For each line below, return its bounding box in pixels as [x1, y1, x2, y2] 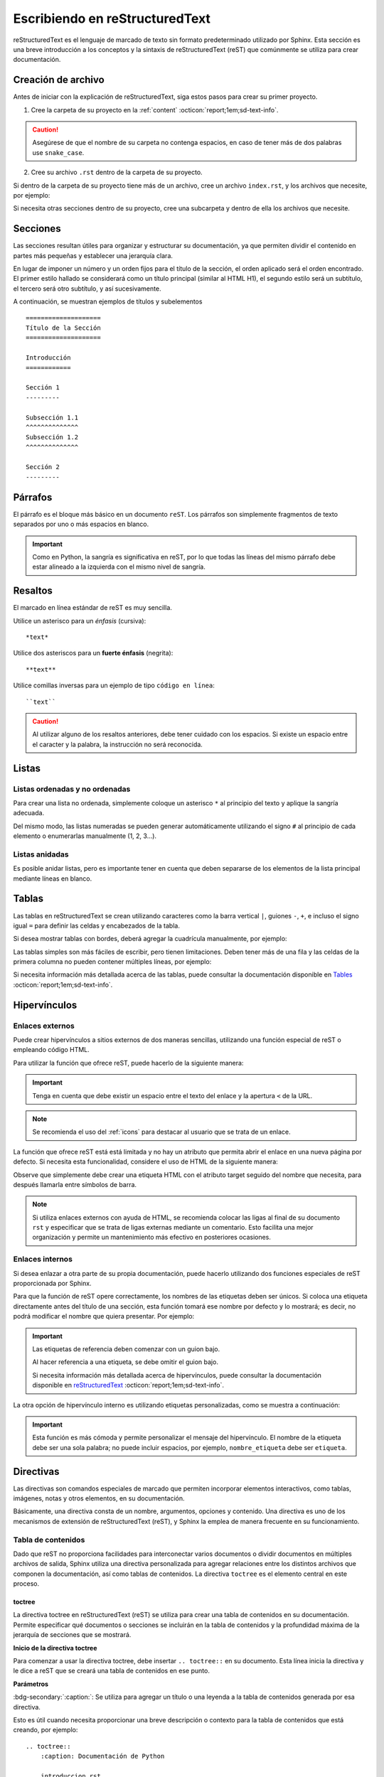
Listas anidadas [13, 849, 69, 859]
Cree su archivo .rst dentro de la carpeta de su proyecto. [31, 168, 203, 177]
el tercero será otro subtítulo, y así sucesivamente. [13, 284, 161, 293]
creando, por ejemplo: [13, 1726, 78, 1734]
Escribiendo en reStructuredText [13, 11, 211, 26]
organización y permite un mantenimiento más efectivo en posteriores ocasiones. [32, 1233, 272, 1242]
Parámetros [13, 1680, 49, 1688]
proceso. [13, 1579, 39, 1588]
